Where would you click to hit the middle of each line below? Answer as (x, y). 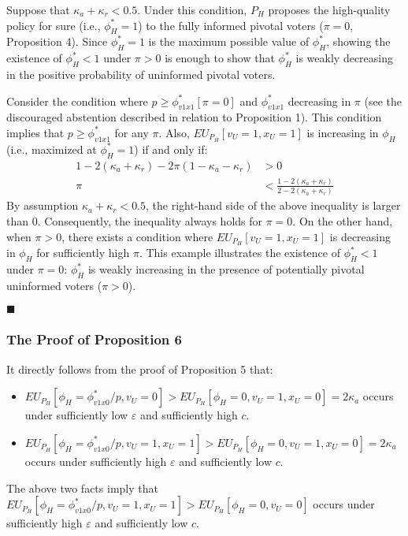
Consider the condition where (77, 100)
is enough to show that (220, 58)
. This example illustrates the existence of (239, 253)
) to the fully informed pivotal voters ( (231, 25)
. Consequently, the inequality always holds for (150, 220)
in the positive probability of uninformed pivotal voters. (141, 74)
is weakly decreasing (345, 58)
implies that (35, 132)
